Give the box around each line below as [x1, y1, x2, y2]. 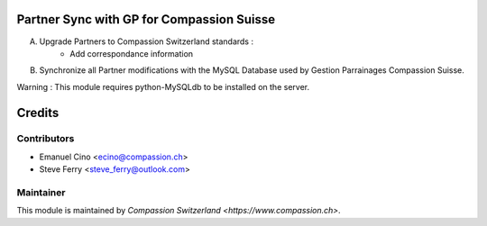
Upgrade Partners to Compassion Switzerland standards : [39, 36, 254, 47]
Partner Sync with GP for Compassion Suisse [16, 12, 275, 27]
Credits [16, 104, 60, 121]
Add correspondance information [69, 48, 194, 59]
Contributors [16, 132, 75, 145]
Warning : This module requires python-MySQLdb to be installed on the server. [16, 81, 310, 92]
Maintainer [16, 186, 66, 198]
